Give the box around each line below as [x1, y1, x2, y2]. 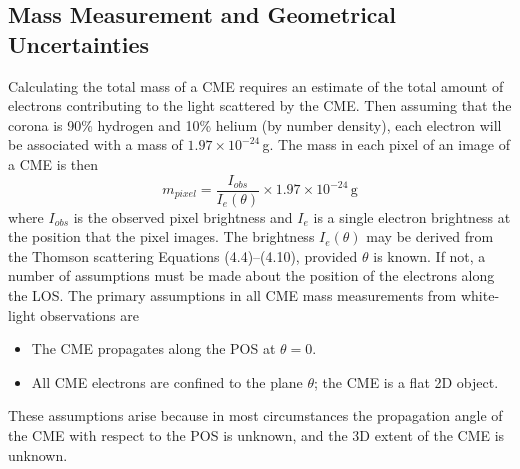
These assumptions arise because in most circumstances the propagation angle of [8, 405, 503, 426]
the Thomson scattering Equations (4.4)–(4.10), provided [8, 245, 358, 266]
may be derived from [366, 226, 494, 247]
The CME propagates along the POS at [31, 338, 276, 359]
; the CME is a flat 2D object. [314, 371, 499, 392]
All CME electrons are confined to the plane [31, 371, 303, 392]
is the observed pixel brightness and [73, 206, 293, 227]
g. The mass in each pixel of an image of [262, 134, 511, 155]
